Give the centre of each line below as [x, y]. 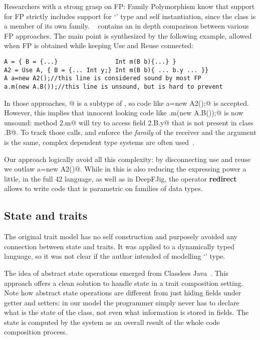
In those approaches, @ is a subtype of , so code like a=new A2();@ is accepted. [126, 103]
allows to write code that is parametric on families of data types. [103, 188]
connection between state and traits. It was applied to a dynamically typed [119, 246]
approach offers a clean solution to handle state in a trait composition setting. [124, 283]
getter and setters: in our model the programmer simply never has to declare [122, 302]
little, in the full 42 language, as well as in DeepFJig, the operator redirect [120, 178]
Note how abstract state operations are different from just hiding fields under [123, 293]
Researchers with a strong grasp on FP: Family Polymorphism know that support [129, 6]
